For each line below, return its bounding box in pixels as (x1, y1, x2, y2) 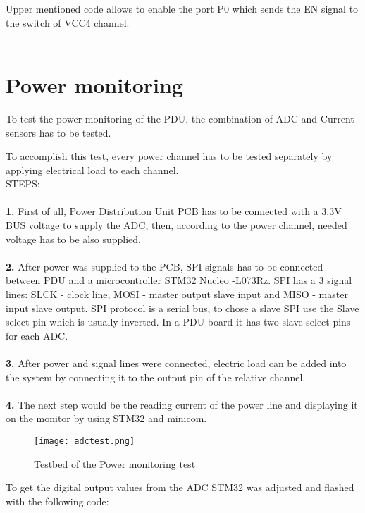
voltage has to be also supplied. (6, 231, 141, 246)
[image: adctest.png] (34, 435, 135, 446)
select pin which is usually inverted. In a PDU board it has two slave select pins (6, 314, 351, 329)
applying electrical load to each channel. (6, 162, 179, 177)
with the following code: (6, 493, 109, 508)
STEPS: (6, 176, 40, 191)
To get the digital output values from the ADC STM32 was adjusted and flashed (6, 480, 354, 495)
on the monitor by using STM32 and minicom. (6, 411, 207, 426)
